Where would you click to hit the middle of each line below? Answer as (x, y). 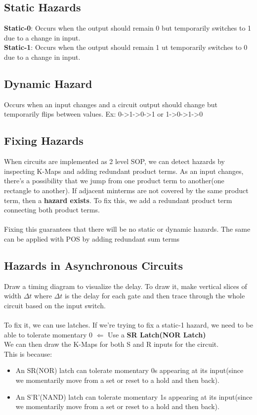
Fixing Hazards (44, 141)
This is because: (28, 353)
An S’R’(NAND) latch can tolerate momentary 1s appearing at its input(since (134, 396)
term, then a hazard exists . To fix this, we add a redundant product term (118, 200)
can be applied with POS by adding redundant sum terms (92, 238)
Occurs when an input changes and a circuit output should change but (111, 104)
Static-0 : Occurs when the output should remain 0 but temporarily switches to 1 (128, 28)
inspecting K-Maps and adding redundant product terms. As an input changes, (124, 171)
